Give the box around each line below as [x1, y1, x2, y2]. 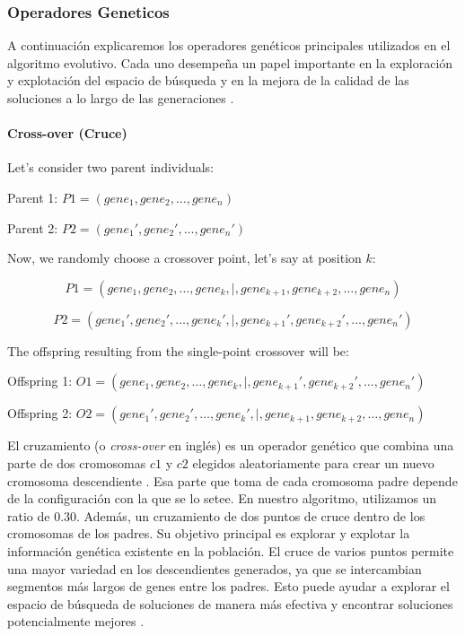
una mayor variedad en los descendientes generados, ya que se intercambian [7, 559, 422, 578]
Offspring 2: [7, 404, 73, 423]
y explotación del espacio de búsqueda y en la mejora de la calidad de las [7, 71, 409, 90]
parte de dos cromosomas [7, 453, 146, 472]
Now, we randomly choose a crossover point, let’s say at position [7, 248, 362, 267]
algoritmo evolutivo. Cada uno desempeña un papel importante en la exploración [7, 53, 453, 72]
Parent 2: [7, 218, 58, 237]
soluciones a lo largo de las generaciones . [7, 89, 234, 107]
